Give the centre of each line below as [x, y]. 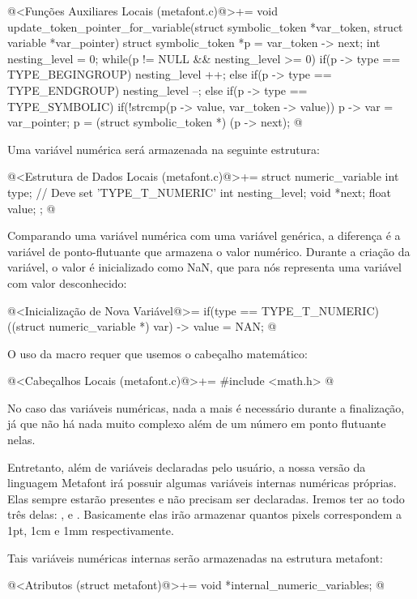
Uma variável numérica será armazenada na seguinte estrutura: [164, 149]
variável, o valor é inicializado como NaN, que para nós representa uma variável [204, 267]
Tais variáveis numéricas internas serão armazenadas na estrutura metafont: [195, 557]
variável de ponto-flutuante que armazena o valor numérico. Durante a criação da [209, 251]
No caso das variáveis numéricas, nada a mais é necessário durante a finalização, [206, 407]
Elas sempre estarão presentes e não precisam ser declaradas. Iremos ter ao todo [206, 498]
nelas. [21, 440]
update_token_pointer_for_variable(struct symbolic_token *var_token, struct [205, 26]
